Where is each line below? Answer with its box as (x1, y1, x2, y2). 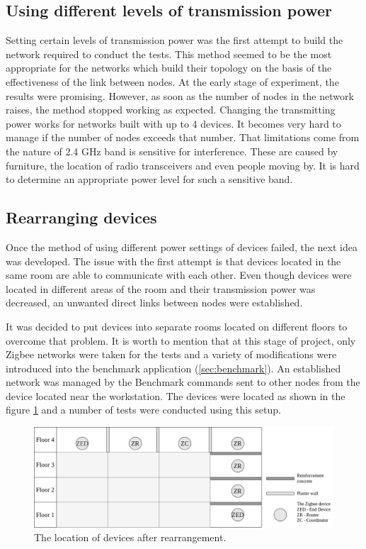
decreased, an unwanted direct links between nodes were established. (6, 295, 303, 310)
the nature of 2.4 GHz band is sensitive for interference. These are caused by (6, 143, 338, 158)
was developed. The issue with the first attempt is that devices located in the (6, 253, 341, 268)
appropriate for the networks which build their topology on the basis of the (6, 60, 332, 75)
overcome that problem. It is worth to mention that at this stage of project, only (6, 333, 356, 348)
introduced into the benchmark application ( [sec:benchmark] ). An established (6, 360, 341, 375)
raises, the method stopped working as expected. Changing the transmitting (6, 102, 336, 117)
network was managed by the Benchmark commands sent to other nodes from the (6, 375, 360, 389)
